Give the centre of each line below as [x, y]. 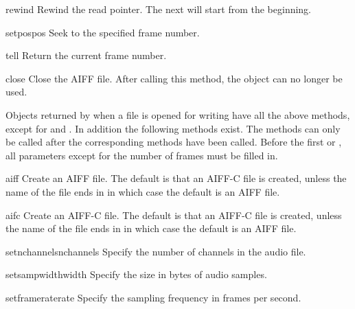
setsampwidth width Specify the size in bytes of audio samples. [136, 274]
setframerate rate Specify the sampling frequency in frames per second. [153, 297]
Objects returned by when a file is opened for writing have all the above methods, [178, 114]
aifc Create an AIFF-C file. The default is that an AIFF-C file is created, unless [174, 215]
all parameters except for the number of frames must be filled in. [142, 155]
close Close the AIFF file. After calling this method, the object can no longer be [174, 78]
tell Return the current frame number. [86, 55]
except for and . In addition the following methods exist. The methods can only [173, 128]
